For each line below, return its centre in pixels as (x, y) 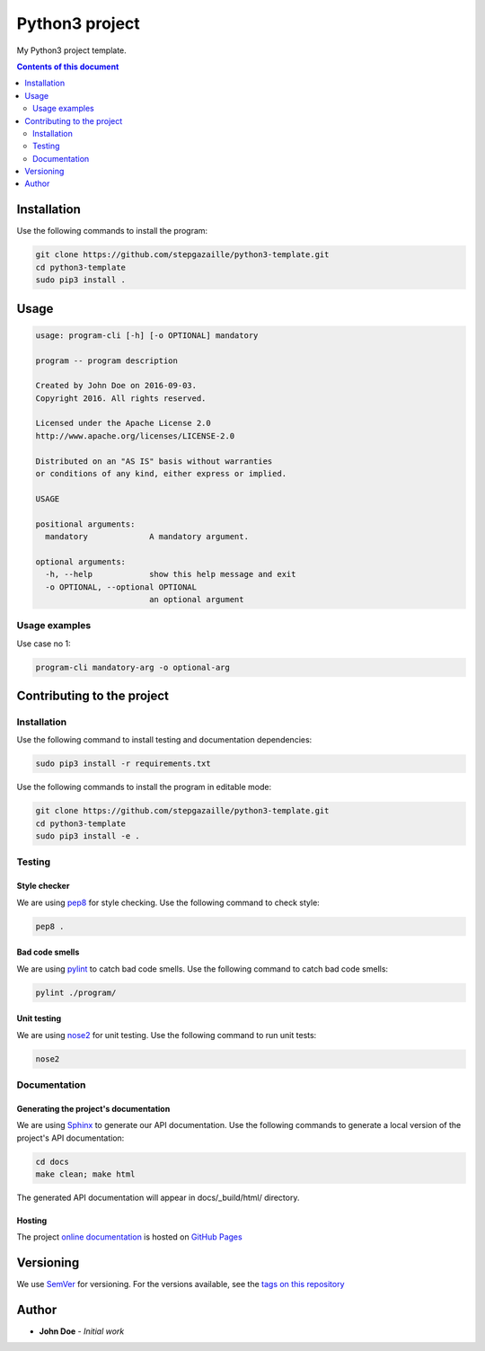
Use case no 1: (44, 644)
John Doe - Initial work (82, 1331)
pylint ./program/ (76, 992)
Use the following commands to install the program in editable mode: (144, 787)
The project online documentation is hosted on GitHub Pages (129, 1237)
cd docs (52, 1161)
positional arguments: (85, 524)
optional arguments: (80, 561)
